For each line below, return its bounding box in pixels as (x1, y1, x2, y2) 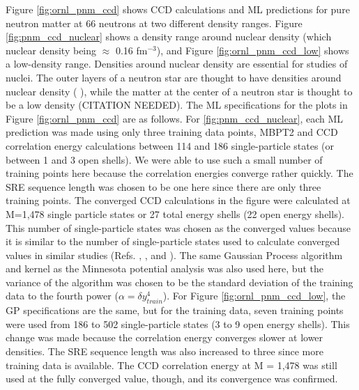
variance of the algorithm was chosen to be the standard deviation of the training (6, 274, 353, 289)
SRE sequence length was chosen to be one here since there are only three (6, 179, 321, 194)
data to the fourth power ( (6, 288, 119, 303)
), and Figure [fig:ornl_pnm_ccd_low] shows (156, 42, 349, 57)
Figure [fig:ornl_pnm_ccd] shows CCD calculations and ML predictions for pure (6, 2, 350, 16)
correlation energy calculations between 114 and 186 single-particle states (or (6, 138, 335, 153)
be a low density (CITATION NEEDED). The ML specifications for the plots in (6, 97, 348, 112)
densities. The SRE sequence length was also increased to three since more (6, 344, 323, 359)
